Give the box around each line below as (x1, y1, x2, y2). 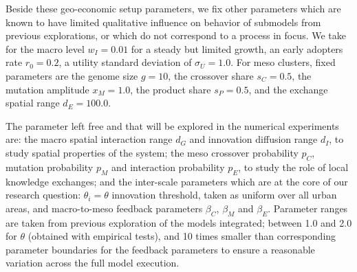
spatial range (6, 95, 60, 110)
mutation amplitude (6, 82, 89, 96)
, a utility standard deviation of (58, 55, 192, 69)
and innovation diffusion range (189, 132, 318, 146)
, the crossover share (168, 68, 254, 82)
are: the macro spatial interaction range (6, 132, 173, 146)
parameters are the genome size (6, 68, 138, 82)
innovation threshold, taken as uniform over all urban (111, 188, 337, 202)
